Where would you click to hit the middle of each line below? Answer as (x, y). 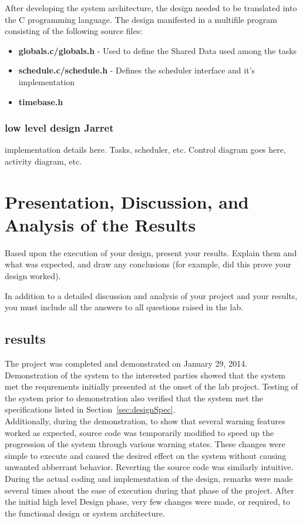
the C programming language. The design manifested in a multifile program (141, 19)
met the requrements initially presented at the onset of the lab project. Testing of (151, 386)
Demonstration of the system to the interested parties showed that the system (145, 375)
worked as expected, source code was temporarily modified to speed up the (139, 432)
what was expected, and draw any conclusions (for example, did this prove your (148, 264)
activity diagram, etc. (43, 161)
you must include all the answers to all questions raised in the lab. (124, 307)
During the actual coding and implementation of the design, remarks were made (149, 478)
